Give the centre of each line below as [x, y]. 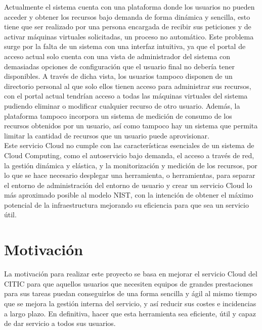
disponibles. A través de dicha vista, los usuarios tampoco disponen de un [118, 76]
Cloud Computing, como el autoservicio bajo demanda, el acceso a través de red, [129, 155]
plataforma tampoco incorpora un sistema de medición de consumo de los [118, 115]
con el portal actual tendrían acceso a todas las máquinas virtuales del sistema [126, 96]
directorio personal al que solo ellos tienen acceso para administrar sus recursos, [128, 86]
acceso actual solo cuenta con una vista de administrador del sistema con [117, 56]
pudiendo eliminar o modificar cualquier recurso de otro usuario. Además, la [122, 105]
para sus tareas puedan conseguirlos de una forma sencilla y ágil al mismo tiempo [130, 293]
